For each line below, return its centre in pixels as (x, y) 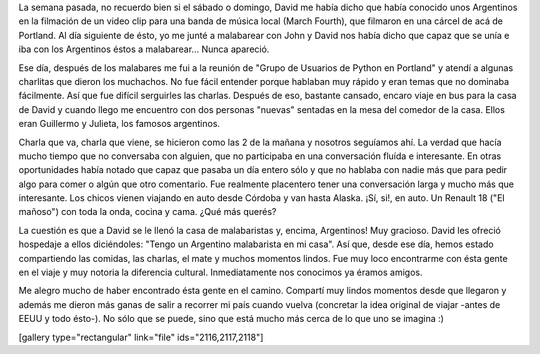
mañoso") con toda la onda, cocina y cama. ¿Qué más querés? (147, 212)
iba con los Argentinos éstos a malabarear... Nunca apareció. (144, 49)
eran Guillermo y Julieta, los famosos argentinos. (119, 124)
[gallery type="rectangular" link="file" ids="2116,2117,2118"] (141, 337)
